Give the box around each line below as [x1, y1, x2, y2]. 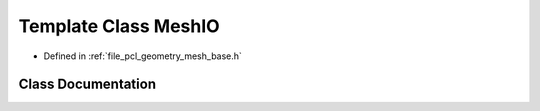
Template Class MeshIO [18, 15, 220, 37]
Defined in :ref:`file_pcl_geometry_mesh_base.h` [43, 50, 242, 62]
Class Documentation [18, 76, 157, 93]
